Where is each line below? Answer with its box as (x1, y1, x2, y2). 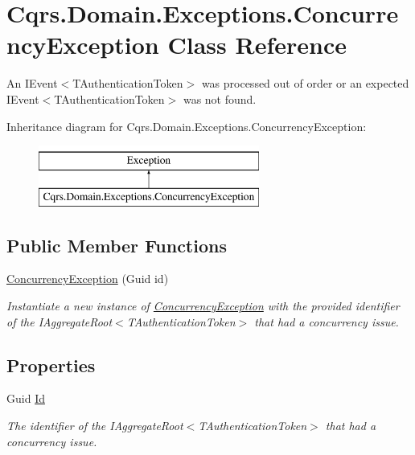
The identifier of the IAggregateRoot (6, 417, 183, 434)
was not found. (183, 90, 257, 107)
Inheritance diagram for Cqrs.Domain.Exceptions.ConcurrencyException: (6, 117, 367, 134)
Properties (6, 352, 96, 377)
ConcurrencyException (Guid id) (6, 270, 169, 287)
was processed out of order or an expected (201, 75, 409, 92)
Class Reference (167, 28, 347, 61)
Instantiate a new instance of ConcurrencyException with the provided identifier (6, 297, 400, 314)
